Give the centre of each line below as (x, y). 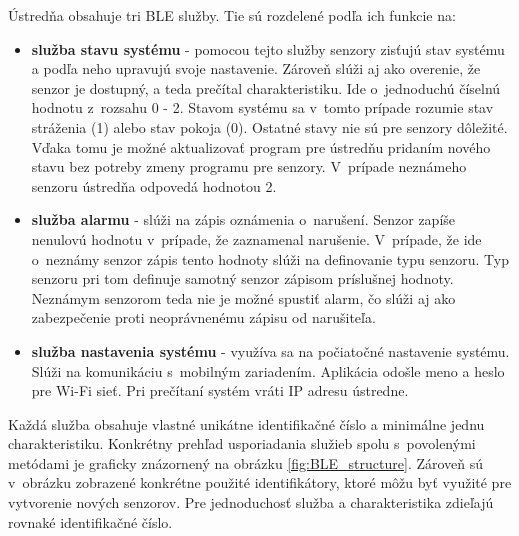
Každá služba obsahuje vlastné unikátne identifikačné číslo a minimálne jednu (246, 423)
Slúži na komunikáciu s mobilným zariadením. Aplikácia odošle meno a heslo (268, 370)
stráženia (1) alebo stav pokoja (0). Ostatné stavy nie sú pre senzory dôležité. (269, 126)
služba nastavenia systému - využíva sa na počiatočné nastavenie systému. (270, 350)
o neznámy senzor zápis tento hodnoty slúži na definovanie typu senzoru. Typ (270, 258)
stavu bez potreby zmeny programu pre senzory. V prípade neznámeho (249, 166)
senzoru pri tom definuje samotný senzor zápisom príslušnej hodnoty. (242, 278)
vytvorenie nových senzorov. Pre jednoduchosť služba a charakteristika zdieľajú (251, 502)
